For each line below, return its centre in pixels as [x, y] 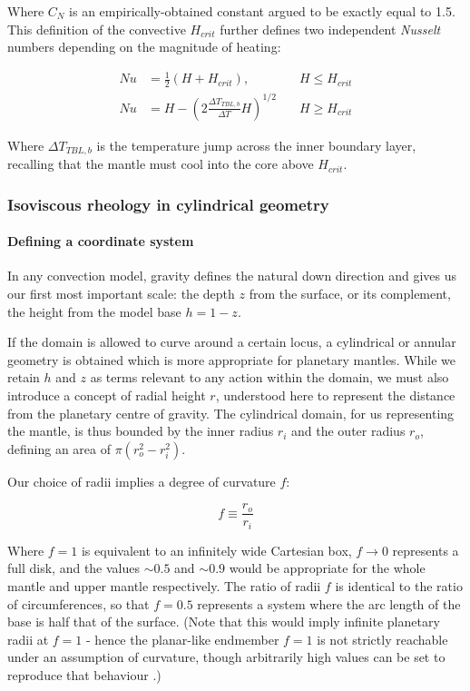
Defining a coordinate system [101, 241]
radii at [28, 639]
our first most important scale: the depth [121, 293]
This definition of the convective [97, 29]
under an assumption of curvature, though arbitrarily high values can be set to [226, 657]
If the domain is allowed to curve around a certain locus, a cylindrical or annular [232, 342]
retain [24, 377]
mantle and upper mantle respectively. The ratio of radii [164, 586]
